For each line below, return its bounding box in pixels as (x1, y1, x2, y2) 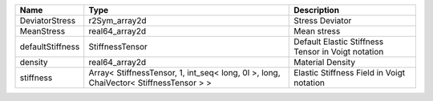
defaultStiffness (19, 41, 80, 52)
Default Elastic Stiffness (293, 36, 384, 47)
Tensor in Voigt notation (293, 46, 384, 57)
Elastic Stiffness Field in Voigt (293, 67, 406, 78)
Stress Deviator (293, 15, 352, 26)
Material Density (293, 57, 356, 67)
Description (293, 5, 340, 15)
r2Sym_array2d (88, 15, 147, 26)
